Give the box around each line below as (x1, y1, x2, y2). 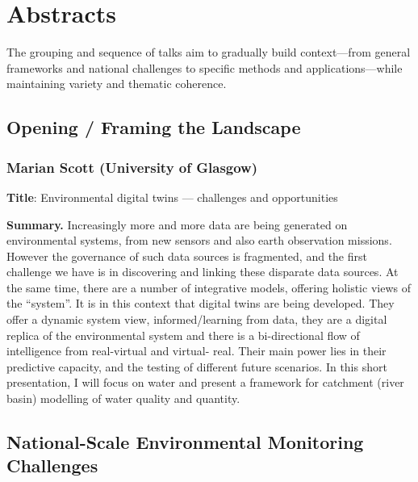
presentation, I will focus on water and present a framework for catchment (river (6, 374, 404, 391)
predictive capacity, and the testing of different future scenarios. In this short (6, 358, 387, 375)
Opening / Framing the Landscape (6, 115, 301, 140)
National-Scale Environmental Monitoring (6, 430, 364, 455)
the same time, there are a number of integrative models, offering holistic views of (6, 279, 411, 295)
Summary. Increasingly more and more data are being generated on (6, 216, 348, 233)
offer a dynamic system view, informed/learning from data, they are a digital (6, 311, 387, 328)
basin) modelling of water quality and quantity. (6, 390, 240, 407)
